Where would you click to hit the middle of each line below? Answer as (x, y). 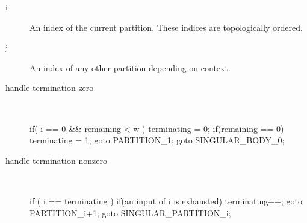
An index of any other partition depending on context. (130, 67)
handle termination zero (50, 88)
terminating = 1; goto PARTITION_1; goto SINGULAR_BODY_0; (157, 140)
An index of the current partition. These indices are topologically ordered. (166, 27)
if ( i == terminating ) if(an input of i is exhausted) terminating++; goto (166, 200)
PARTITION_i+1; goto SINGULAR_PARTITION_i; (130, 212)
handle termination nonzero (56, 160)
